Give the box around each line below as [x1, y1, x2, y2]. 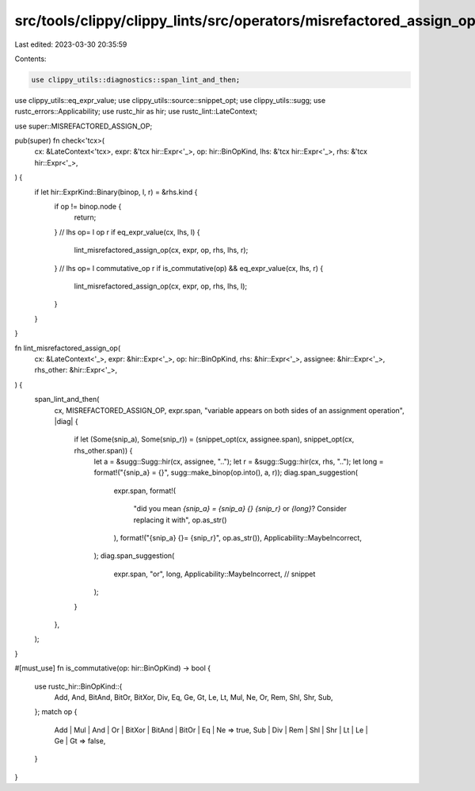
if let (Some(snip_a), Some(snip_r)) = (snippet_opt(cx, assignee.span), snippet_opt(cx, [74, 434, 355, 444]
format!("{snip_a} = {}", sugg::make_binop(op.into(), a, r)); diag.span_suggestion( [93, 468, 359, 477]
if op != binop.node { [54, 202, 122, 212]
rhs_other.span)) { [74, 445, 133, 455]
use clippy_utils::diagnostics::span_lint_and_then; [31, 75, 241, 84]
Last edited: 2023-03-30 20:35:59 [14, 40, 127, 49]
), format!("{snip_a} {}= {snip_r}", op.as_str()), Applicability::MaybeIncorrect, [113, 533, 362, 543]
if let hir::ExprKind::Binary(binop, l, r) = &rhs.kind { [34, 187, 198, 197]
